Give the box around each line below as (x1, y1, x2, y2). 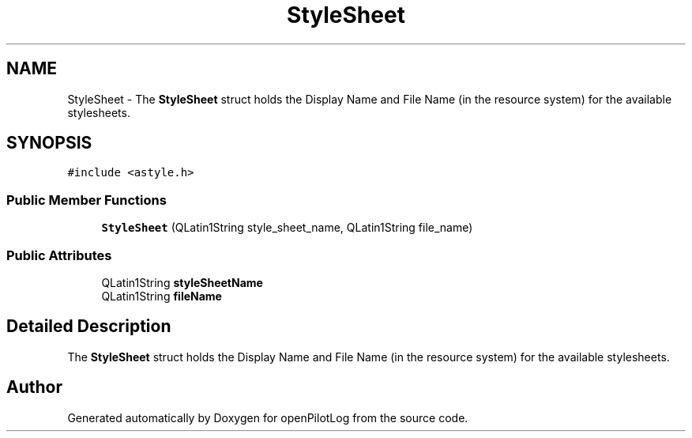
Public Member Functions (6, 191, 167, 208)
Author (6, 377, 62, 398)
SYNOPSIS (6, 133, 92, 153)
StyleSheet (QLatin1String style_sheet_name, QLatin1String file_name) (101, 221, 473, 235)
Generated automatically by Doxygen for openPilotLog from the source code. (67, 410, 468, 425)
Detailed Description (6, 316, 171, 337)
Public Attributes (6, 247, 112, 263)
